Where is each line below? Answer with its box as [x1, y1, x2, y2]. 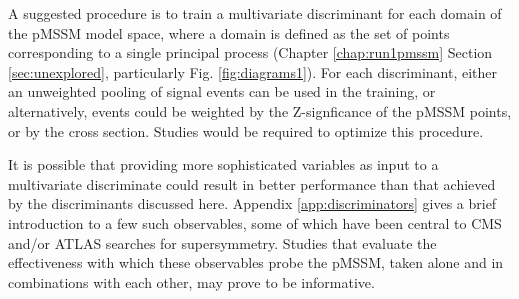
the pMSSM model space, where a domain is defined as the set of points [8, 22, 450, 43]
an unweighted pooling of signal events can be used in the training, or [8, 81, 436, 102]
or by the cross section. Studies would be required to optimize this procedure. [8, 120, 484, 141]
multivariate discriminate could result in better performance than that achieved [8, 173, 496, 194]
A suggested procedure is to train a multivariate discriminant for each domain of [8, 3, 502, 23]
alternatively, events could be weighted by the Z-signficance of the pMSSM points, [8, 100, 512, 121]
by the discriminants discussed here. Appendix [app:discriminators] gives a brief [8, 193, 497, 214]
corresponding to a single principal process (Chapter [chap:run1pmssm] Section [8, 42, 493, 63]
